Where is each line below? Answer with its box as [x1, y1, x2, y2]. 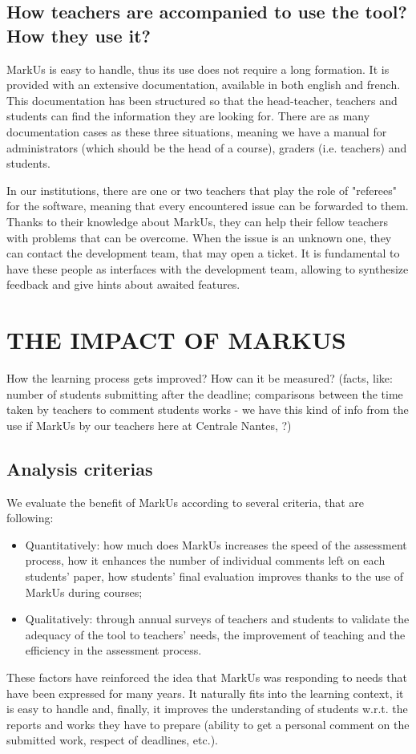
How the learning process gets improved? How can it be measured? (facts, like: [6, 370, 393, 387]
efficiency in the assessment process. [25, 642, 202, 659]
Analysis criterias [6, 456, 153, 480]
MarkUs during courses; [25, 583, 143, 600]
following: [6, 509, 54, 526]
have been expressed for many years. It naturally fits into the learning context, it [6, 684, 404, 701]
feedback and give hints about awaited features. [6, 276, 240, 293]
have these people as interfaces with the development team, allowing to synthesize [6, 260, 409, 277]
